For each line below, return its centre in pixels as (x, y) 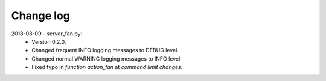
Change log (41, 16)
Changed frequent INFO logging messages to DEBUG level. (105, 50)
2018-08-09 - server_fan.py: (47, 34)
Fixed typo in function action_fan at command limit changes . (107, 67)
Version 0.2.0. (49, 41)
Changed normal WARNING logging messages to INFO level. (107, 58)
